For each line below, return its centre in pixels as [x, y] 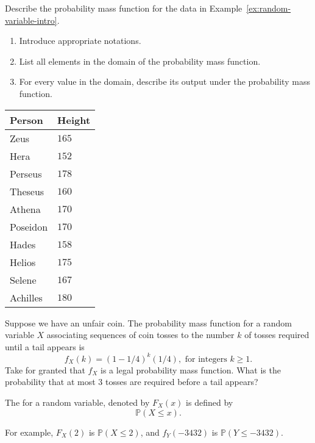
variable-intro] [31, 20]
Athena [25, 209]
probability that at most [50, 382]
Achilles [26, 297]
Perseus [26, 173]
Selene [23, 279]
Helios [23, 262]
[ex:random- [269, 8]
